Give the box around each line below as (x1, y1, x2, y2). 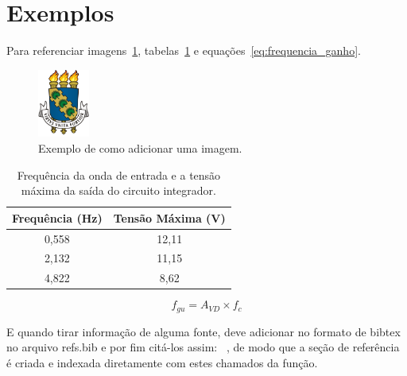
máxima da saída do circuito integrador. (21, 182, 216, 199)
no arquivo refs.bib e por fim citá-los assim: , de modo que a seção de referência (6, 339, 400, 355)
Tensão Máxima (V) (113, 209, 226, 226)
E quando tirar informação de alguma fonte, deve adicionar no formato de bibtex (6, 323, 401, 339)
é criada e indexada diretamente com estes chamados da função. (6, 355, 318, 371)
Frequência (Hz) (12, 209, 103, 226)
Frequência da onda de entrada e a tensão (17, 166, 221, 183)
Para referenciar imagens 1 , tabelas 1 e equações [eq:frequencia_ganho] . (6, 42, 361, 59)
